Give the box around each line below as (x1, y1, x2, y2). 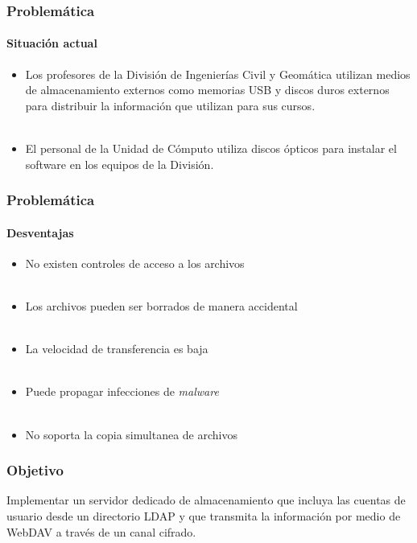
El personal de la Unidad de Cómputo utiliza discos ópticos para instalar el (25, 140, 397, 157)
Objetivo (6, 460, 64, 480)
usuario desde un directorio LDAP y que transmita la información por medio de (6, 508, 401, 524)
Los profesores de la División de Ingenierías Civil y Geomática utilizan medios (25, 65, 411, 82)
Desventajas (6, 224, 74, 241)
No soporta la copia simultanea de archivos (25, 426, 237, 442)
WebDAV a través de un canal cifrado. (6, 523, 196, 540)
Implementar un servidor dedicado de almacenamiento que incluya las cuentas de (6, 492, 406, 508)
